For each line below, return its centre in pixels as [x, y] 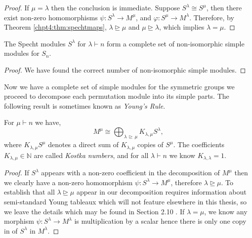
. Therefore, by [212, 17]
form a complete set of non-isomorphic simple [175, 43]
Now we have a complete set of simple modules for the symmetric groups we [119, 86]
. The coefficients [199, 144]
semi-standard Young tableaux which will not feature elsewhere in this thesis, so [126, 201]
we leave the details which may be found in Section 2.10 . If [94, 211]
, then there [224, 7]
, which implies [182, 27]
